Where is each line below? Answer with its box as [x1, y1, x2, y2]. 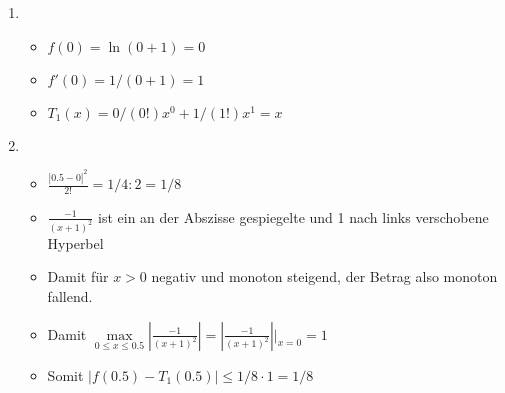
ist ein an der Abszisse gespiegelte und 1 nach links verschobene [98, 206, 489, 227]
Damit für [47, 266, 109, 287]
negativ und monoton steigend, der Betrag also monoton [151, 266, 498, 287]
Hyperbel [47, 232, 104, 253]
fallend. [47, 285, 93, 306]
